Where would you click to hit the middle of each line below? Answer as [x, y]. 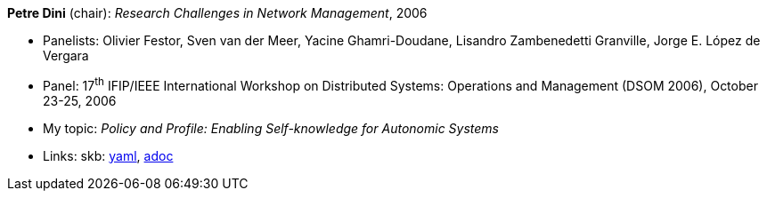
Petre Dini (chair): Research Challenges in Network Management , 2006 [217, 13]
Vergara [66, 55]
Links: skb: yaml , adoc [108, 155]
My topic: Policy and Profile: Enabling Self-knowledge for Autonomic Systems [271, 128]
